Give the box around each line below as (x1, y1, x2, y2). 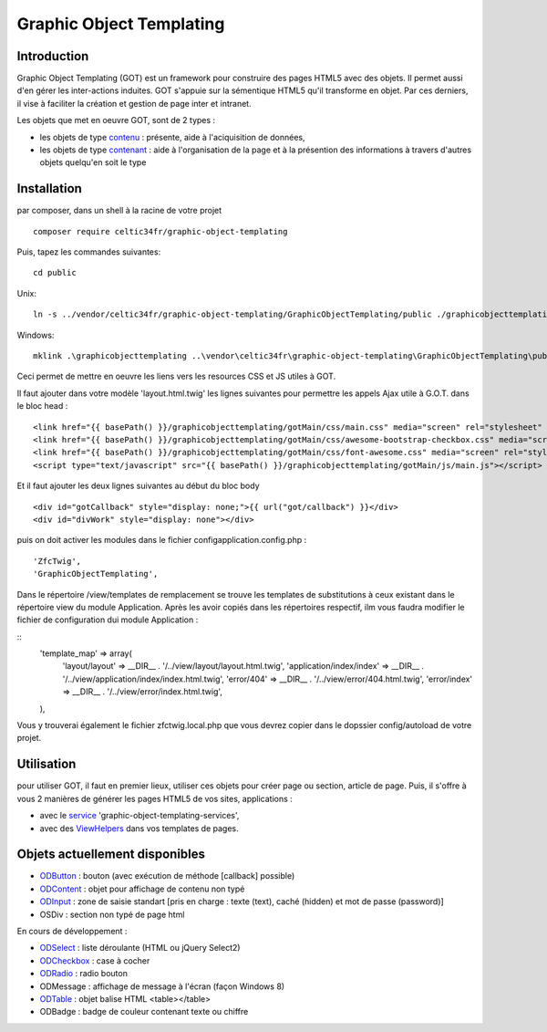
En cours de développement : (16, 925, 128, 936)
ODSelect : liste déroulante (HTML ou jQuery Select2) (39, 943, 241, 954)
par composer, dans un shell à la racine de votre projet (16, 205, 222, 216)
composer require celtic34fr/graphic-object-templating (33, 226, 288, 236)
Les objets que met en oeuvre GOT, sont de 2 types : (16, 115, 216, 126)
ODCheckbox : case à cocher (39, 954, 150, 966)
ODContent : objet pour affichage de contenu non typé (39, 883, 245, 894)
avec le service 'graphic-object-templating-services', (39, 810, 240, 821)
